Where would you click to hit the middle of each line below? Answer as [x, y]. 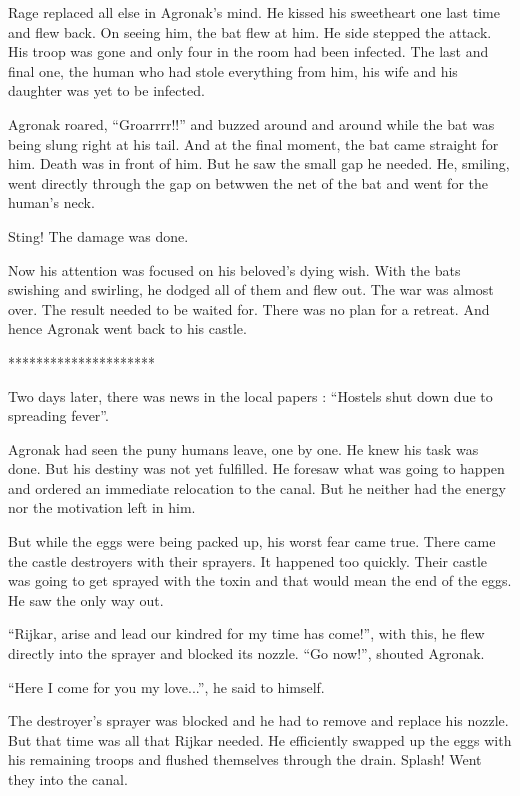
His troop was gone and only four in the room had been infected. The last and [248, 51]
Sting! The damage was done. [98, 235]
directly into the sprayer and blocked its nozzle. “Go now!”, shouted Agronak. [246, 653]
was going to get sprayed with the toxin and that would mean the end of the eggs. [260, 580]
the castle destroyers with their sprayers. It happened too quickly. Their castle [248, 560]
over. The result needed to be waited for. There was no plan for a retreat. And [249, 308]
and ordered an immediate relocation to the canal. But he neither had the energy [257, 487]
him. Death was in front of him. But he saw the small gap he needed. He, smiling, [259, 163]
